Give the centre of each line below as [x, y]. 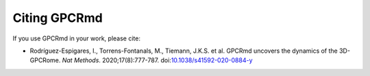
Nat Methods [81, 60]
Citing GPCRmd [58, 18]
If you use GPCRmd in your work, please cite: [76, 38]
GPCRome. [45, 60]
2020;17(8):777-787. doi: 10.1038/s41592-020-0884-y [177, 60]
